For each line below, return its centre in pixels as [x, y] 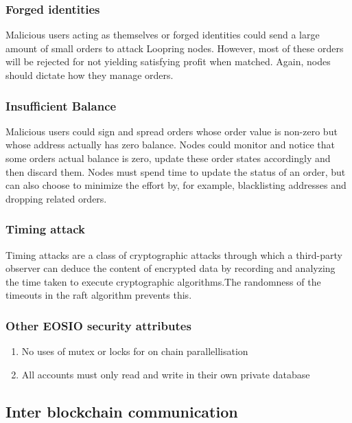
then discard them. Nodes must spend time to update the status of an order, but [176, 171]
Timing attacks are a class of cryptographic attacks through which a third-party [174, 254]
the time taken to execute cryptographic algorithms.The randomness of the [163, 281]
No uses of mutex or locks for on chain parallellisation [135, 351]
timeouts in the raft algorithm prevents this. [99, 295]
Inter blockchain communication [122, 411]
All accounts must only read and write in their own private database [166, 374]
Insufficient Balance [61, 105]
